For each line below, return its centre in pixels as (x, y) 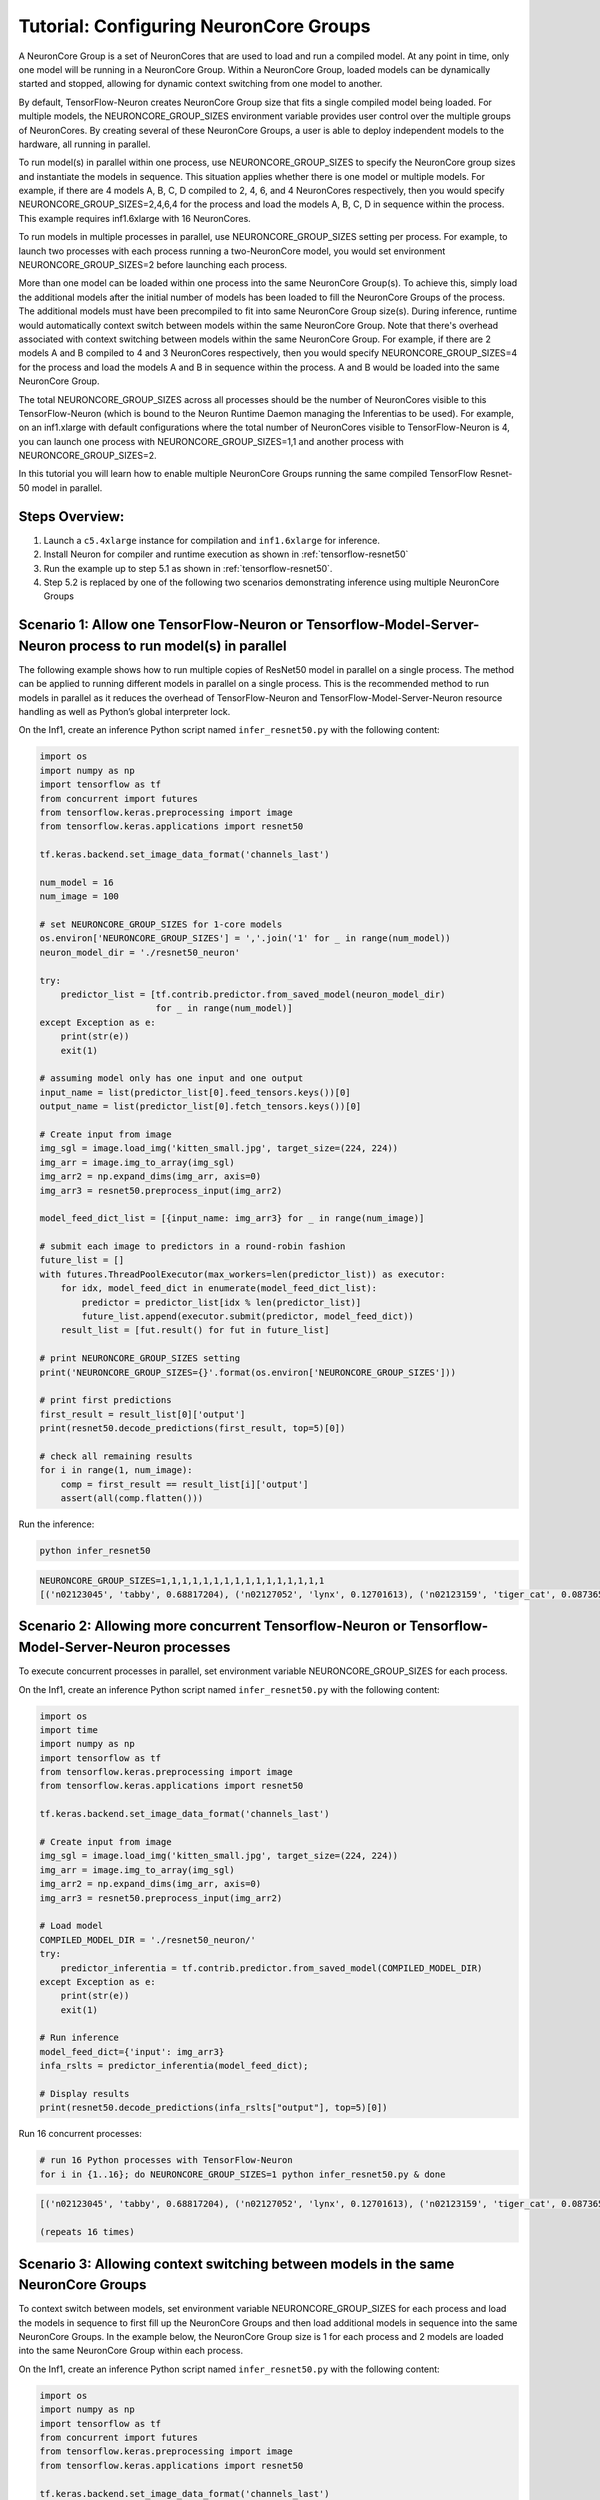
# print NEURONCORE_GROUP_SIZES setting (139, 1358)
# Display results (84, 2094)
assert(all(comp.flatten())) (132, 1498)
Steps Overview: (71, 516)
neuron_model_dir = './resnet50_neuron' (139, 952)
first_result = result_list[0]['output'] (142, 1414)
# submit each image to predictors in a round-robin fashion (192, 1246)
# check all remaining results (116, 1456)
